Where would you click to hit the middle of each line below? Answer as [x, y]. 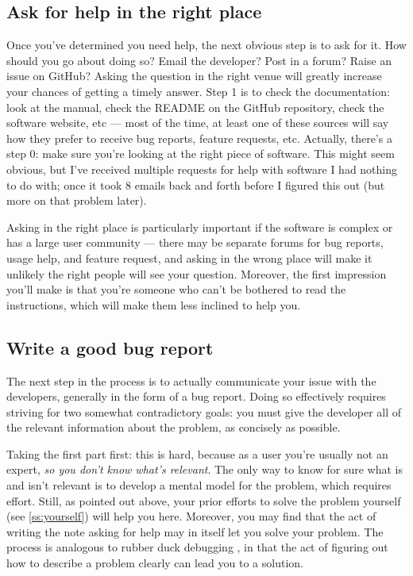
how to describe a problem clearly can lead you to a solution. [155, 563]
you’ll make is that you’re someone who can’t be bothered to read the [176, 289]
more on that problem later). [77, 200]
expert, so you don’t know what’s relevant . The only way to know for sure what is [205, 469]
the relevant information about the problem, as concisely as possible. [174, 427]
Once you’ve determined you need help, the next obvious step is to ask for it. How [206, 45]
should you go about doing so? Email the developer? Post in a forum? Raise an [199, 60]
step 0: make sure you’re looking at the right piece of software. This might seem [201, 154]
